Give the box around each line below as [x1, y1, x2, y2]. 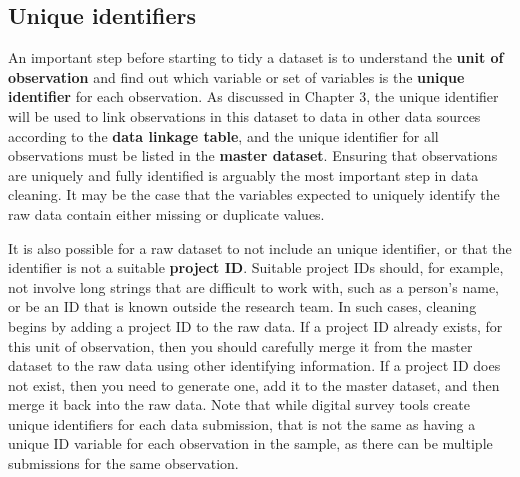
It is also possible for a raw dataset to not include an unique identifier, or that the [8, 237, 512, 258]
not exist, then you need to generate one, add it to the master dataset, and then [8, 374, 500, 395]
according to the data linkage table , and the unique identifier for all [8, 125, 439, 146]
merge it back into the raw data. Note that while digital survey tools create [8, 394, 470, 415]
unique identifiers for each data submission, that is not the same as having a [8, 413, 476, 434]
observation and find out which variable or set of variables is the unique [8, 66, 465, 87]
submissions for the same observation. [8, 453, 239, 474]
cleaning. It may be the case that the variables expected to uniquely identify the [8, 184, 500, 205]
